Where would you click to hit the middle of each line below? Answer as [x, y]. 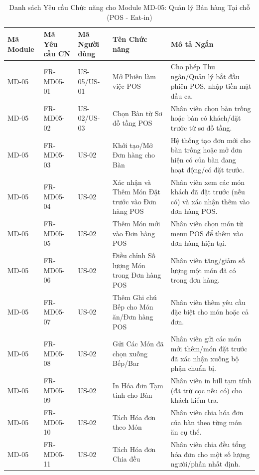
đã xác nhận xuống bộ [205, 358]
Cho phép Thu [193, 67]
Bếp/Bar [126, 363]
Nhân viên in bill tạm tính [211, 381]
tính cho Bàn [132, 395]
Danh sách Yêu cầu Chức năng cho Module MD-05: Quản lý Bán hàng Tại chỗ [129, 7]
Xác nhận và [132, 182]
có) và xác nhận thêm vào [210, 201]
